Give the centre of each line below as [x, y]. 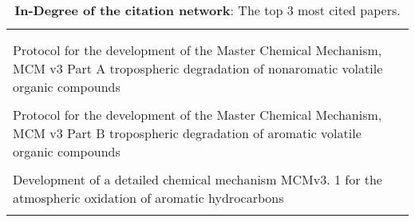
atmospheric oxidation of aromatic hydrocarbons [148, 198]
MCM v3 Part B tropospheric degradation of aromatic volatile [187, 133]
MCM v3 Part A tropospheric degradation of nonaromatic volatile [198, 68]
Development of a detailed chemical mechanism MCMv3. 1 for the [198, 179]
